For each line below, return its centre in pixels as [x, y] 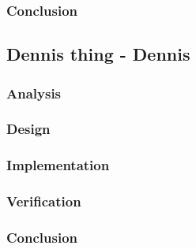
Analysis [34, 93]
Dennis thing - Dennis [98, 54]
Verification [44, 201]
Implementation [58, 165]
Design [28, 129]
